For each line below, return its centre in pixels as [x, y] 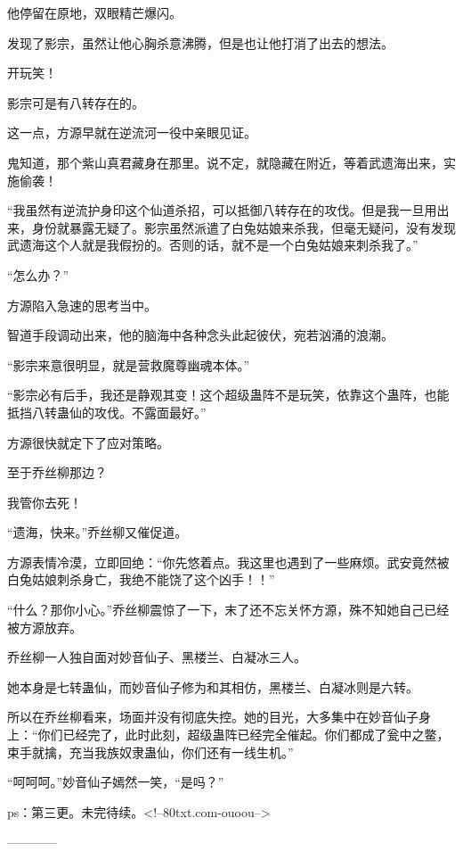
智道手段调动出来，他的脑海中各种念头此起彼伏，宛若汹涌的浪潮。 [200, 335]
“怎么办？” [38, 274]
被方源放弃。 [45, 627]
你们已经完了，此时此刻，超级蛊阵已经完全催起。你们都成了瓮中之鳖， [244, 735]
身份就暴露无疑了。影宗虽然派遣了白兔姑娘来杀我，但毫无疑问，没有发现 [244, 227]
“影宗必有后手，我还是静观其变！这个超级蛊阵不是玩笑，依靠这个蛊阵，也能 [228, 395]
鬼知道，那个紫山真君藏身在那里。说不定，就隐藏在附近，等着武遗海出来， [225, 162]
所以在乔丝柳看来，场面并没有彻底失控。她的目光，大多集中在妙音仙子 [213, 717]
